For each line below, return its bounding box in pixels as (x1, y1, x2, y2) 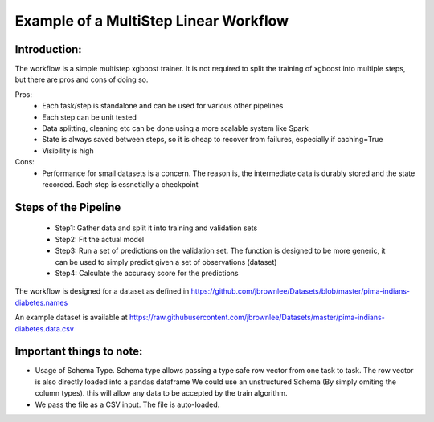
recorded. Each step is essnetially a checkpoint (42, 179, 199, 189)
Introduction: (14, 43, 82, 56)
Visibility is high (42, 145, 94, 156)
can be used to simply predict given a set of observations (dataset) (55, 257, 277, 266)
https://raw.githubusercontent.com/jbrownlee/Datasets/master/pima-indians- (129, 313, 385, 323)
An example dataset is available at (14, 313, 128, 323)
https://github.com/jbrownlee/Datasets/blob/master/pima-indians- (190, 286, 410, 296)
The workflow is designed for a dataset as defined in (14, 286, 190, 296)
